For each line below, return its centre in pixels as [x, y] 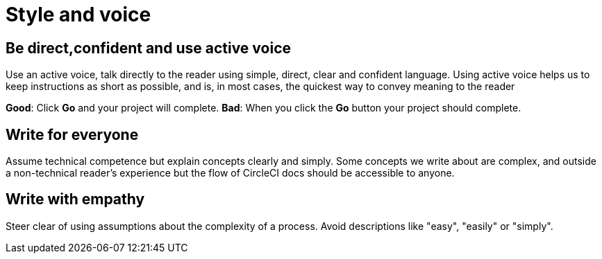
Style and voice [78, 15]
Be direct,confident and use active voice [148, 48]
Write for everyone [72, 134]
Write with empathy [75, 199]
